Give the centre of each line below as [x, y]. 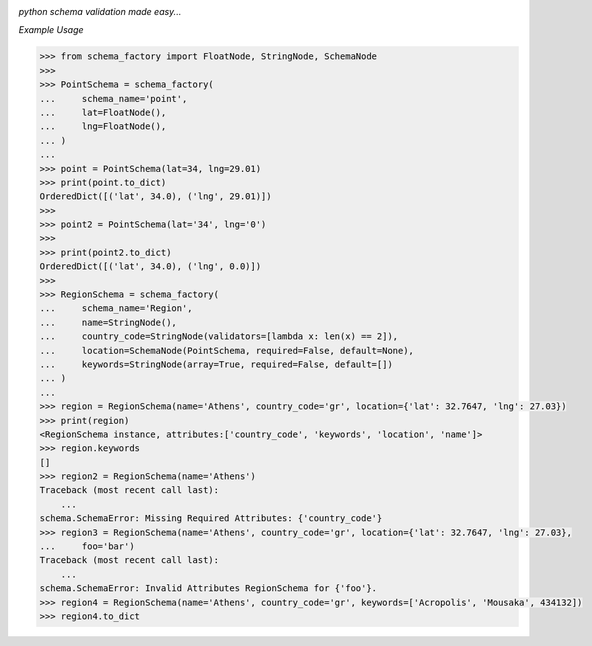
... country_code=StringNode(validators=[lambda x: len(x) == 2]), [219, 336]
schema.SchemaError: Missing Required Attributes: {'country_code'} [211, 518]
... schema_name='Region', [116, 308]
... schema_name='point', [113, 98]
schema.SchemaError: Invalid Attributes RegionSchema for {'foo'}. [208, 588]
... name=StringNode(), [108, 322]
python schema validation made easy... [100, 11]
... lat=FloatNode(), [103, 112]
